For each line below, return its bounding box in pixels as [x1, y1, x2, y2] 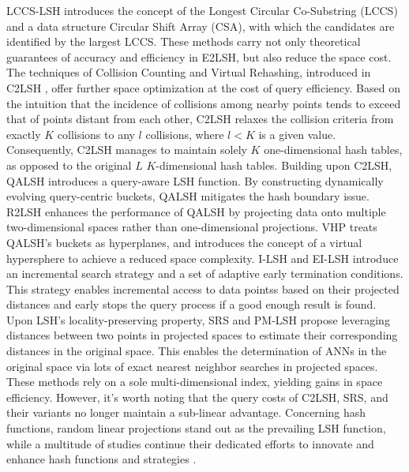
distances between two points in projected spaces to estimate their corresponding [6, 327, 398, 343]
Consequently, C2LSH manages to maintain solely [6, 141, 247, 158]
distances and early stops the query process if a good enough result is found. [6, 296, 377, 313]
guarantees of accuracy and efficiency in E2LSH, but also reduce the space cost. [6, 48, 392, 65]
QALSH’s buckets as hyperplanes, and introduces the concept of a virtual [6, 234, 362, 250]
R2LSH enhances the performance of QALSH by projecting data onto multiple [6, 203, 386, 219]
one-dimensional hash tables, [264, 141, 403, 158]
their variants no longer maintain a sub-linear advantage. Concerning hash [6, 404, 366, 421]
